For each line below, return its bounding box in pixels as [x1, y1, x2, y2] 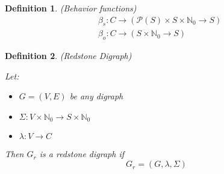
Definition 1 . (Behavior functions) [5, 2, 137, 14]
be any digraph [69, 90, 123, 102]
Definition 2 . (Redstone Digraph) [5, 49, 132, 62]
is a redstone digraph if [39, 148, 125, 160]
